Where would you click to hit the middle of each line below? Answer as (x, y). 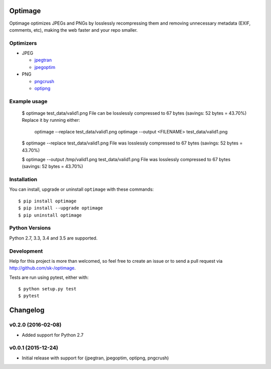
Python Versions (30, 228)
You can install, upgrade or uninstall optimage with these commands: (82, 189)
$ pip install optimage (47, 201)
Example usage (28, 101)
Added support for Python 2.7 (53, 335)
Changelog (27, 310)
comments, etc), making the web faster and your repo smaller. (74, 30)
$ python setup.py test (47, 289)
